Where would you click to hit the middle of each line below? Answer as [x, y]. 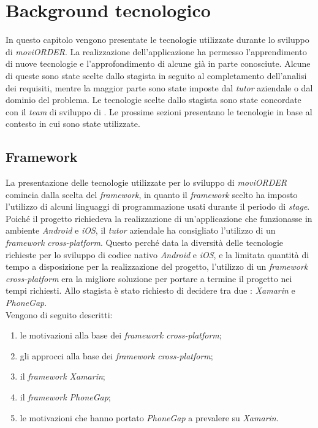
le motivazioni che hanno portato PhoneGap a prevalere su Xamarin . [149, 417]
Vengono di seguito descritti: [59, 314]
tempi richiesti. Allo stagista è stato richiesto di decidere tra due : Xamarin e [150, 290]
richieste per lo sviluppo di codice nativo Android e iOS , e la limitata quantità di [157, 254]
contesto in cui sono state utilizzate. [73, 124]
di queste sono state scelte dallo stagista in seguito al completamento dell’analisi [156, 75]
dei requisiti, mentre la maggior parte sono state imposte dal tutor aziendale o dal [159, 87]
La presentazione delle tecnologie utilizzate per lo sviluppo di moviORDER [146, 182]
